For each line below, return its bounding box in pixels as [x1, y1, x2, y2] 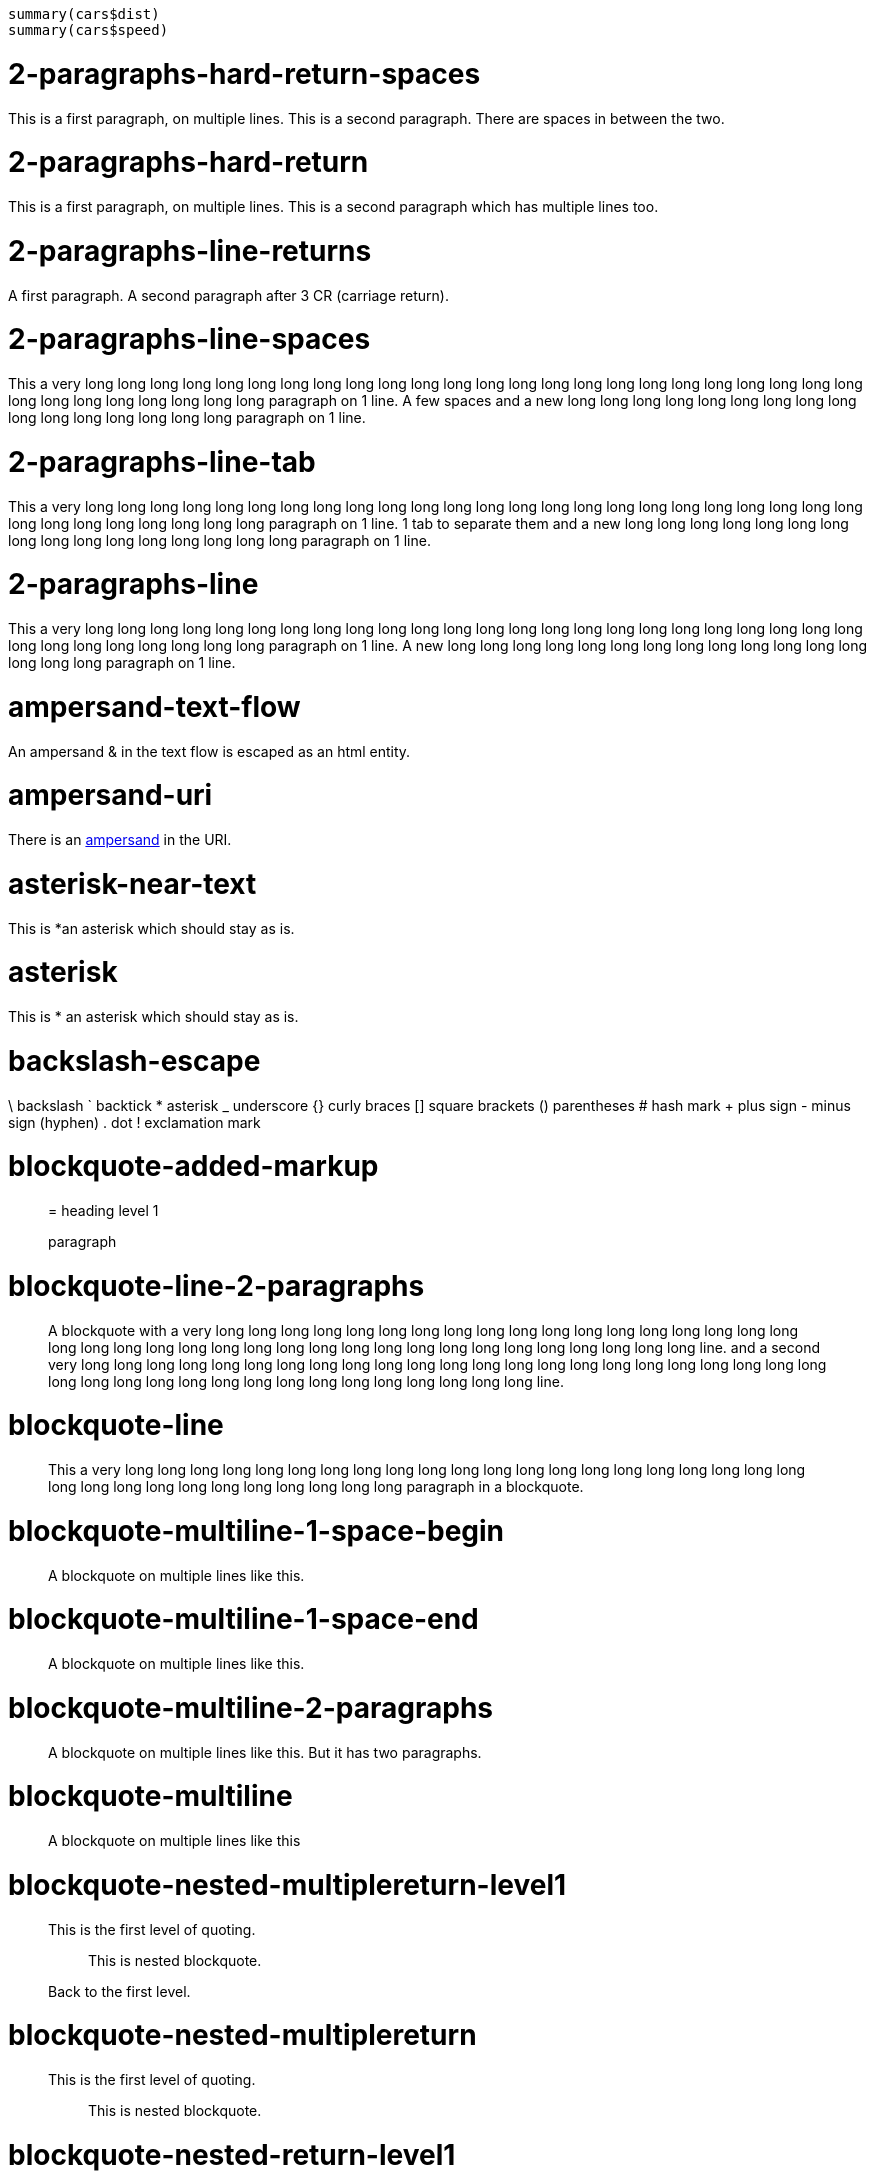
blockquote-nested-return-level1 [8, 2137, 456, 2172]
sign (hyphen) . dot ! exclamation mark [8, 1113, 261, 1131]
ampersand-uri [8, 778, 213, 813]
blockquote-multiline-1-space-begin [8, 1513, 505, 1548]
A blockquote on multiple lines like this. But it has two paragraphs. [48, 1743, 482, 1761]
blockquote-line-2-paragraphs [8, 1268, 425, 1303]
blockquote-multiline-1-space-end [8, 1602, 479, 1637]
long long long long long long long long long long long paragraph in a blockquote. [48, 1478, 584, 1495]
